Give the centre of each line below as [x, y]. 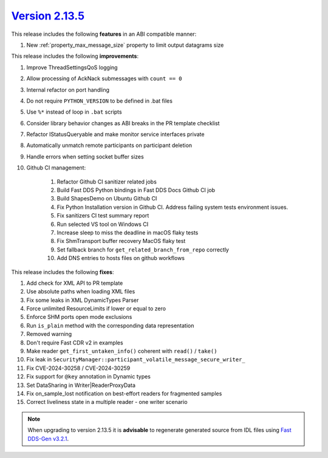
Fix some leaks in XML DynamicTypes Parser [83, 300]
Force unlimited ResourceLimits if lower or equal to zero [96, 309]
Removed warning [49, 334]
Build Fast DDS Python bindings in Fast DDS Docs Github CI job [136, 190]
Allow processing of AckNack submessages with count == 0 [104, 78]
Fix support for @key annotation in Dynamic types [89, 377]
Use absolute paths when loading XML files [81, 292]
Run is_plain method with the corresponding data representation [110, 326]
